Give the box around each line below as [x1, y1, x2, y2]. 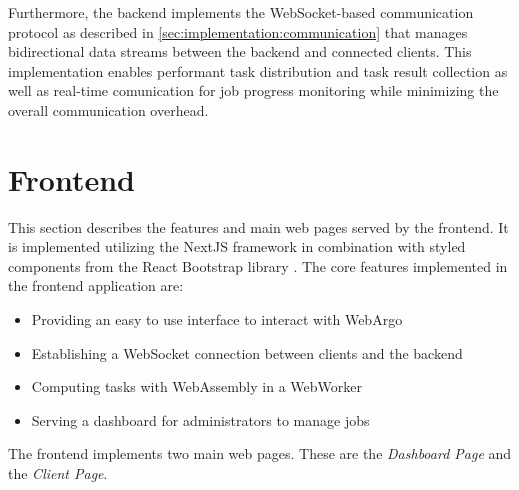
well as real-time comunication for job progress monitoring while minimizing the [8, 80, 499, 101]
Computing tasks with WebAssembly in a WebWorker [31, 376, 362, 397]
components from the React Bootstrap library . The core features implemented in [8, 255, 508, 276]
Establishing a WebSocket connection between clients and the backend [31, 342, 463, 363]
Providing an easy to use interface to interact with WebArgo [31, 309, 403, 330]
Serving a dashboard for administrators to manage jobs [31, 409, 370, 430]
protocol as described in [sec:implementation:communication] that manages [8, 21, 468, 42]
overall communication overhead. [8, 99, 209, 120]
